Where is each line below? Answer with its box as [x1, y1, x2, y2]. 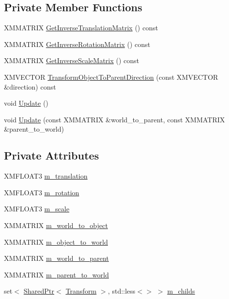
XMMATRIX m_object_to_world [4, 236, 108, 247]
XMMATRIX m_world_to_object [4, 220, 108, 230]
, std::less [107, 286, 136, 296]
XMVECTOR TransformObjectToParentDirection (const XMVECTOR [4, 71, 218, 82]
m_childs [167, 286, 195, 296]
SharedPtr [23, 286, 55, 296]
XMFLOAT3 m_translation [4, 171, 88, 181]
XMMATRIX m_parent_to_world [4, 269, 109, 279]
